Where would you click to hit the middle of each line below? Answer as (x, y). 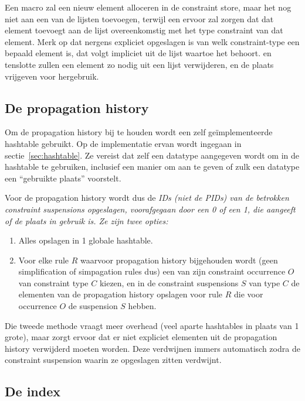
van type (265, 282)
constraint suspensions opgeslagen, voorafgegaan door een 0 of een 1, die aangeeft (150, 209)
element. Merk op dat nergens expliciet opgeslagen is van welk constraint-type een (152, 41)
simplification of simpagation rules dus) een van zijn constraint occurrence (152, 271)
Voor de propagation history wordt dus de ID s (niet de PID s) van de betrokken (147, 198)
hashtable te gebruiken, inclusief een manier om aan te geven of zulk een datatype (152, 167)
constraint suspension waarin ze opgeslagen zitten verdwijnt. (113, 360)
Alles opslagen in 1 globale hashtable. (86, 240)
